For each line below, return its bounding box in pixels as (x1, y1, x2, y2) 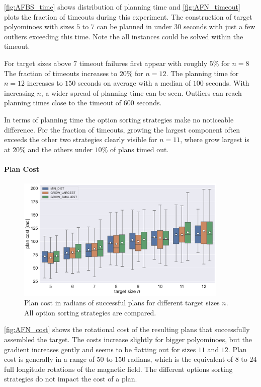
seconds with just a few (183, 21, 255, 32)
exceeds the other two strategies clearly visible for (4, 134, 157, 145)
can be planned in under (97, 21, 172, 32)
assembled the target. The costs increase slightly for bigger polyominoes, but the (4, 334, 252, 344)
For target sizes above (4, 57, 71, 68)
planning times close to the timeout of (4, 97, 122, 108)
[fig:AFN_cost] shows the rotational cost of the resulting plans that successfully (4, 324, 250, 335)
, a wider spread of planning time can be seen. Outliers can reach (41, 87, 242, 98)
